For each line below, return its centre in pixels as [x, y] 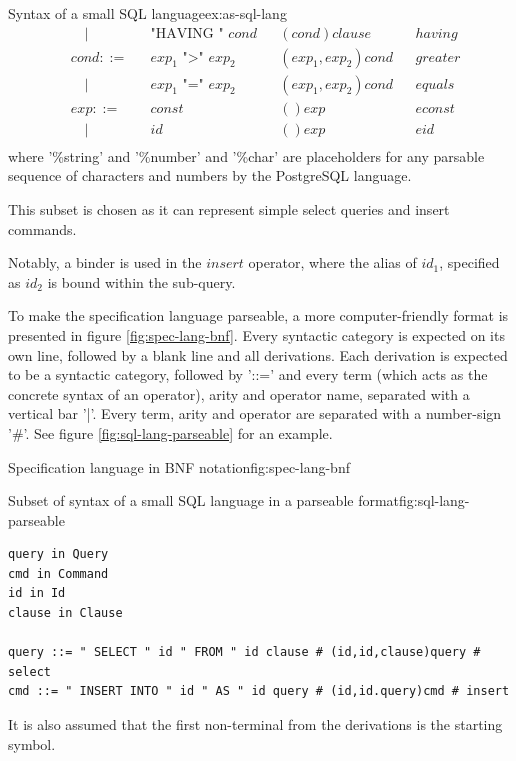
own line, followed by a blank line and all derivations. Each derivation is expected [258, 354]
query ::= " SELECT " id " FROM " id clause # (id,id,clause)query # [244, 652]
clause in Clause [65, 613]
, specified [469, 262]
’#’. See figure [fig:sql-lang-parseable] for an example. [170, 432]
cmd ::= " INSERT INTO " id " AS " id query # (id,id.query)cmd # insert [259, 691]
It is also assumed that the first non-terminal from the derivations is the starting [255, 724]
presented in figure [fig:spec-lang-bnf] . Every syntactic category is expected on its [256, 334]
